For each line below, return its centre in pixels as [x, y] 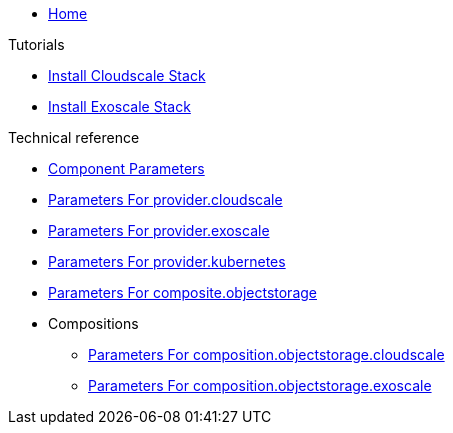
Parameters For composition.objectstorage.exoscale [260, 385]
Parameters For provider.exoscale [159, 230]
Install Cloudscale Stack [127, 75]
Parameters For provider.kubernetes [167, 261]
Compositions [93, 323]
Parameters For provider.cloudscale [165, 199]
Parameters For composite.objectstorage [182, 292]
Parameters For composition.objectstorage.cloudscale [266, 354]
